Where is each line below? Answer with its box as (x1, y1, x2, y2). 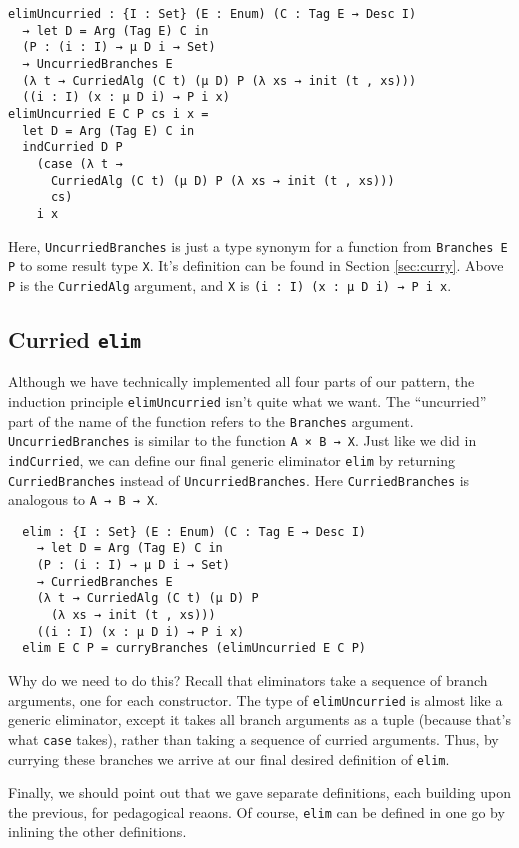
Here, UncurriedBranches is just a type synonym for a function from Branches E (8, 235, 508, 256)
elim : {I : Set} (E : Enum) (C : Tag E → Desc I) (22, 524, 366, 539)
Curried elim (8, 323, 141, 354)
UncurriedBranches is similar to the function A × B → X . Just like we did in (8, 430, 477, 451)
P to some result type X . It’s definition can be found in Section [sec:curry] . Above (8, 255, 504, 276)
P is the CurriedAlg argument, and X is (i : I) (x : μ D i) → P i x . (8, 274, 452, 295)
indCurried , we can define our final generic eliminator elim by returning (8, 449, 455, 470)
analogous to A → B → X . (8, 489, 159, 510)
